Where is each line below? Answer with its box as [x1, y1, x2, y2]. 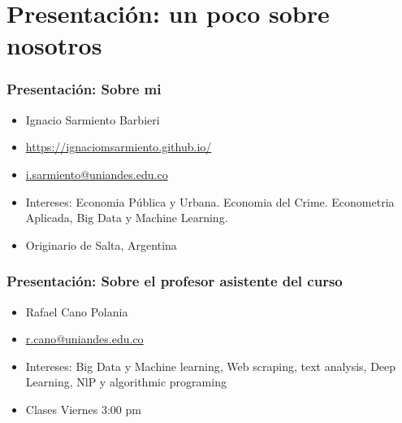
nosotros [6, 28, 102, 62]
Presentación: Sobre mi [6, 79, 162, 99]
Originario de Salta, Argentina [25, 236, 177, 253]
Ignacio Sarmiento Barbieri [25, 111, 160, 128]
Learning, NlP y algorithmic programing [25, 373, 227, 390]
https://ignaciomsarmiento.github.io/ [25, 138, 212, 155]
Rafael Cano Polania [25, 303, 128, 320]
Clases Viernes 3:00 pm [25, 400, 141, 417]
